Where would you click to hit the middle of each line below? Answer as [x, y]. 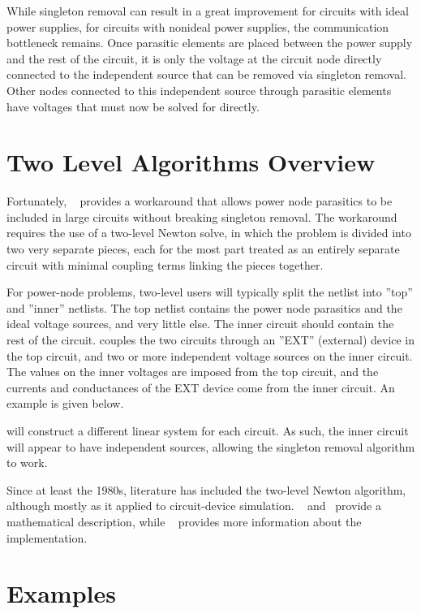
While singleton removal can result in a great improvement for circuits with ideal [208, 11]
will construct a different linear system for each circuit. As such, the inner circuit [208, 430]
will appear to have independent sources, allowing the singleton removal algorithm [211, 446]
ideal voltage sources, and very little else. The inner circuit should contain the [200, 324]
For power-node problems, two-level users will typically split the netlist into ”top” [210, 292]
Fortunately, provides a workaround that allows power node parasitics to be [200, 201]
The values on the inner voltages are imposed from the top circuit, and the [193, 372]
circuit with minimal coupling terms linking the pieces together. [165, 264]
